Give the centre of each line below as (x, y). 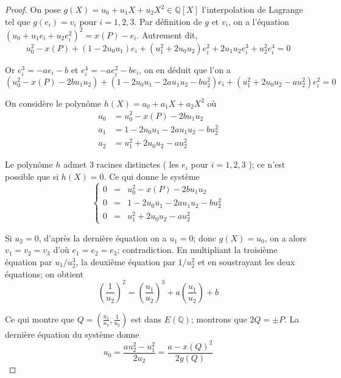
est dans (146, 319)
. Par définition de (168, 21)
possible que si (32, 176)
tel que (18, 21)
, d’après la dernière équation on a (103, 237)
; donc (205, 237)
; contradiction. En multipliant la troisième (197, 250)
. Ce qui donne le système (152, 176)
